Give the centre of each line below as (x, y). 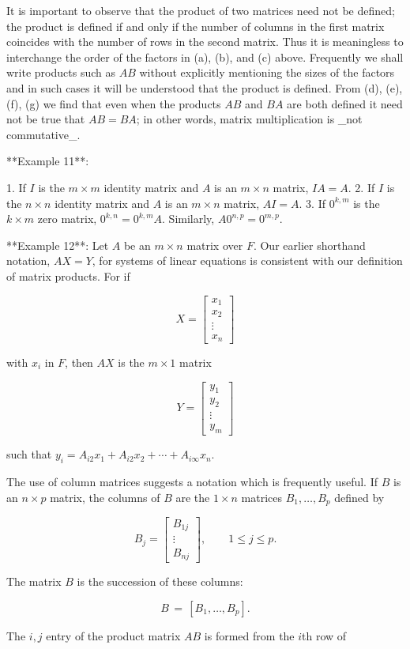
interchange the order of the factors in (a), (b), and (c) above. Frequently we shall (205, 57)
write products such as (61, 72)
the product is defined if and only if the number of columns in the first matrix (196, 26)
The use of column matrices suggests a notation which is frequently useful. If (192, 481)
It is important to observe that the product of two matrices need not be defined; (201, 10)
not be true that (46, 119)
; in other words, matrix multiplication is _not (249, 119)
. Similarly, (188, 219)
